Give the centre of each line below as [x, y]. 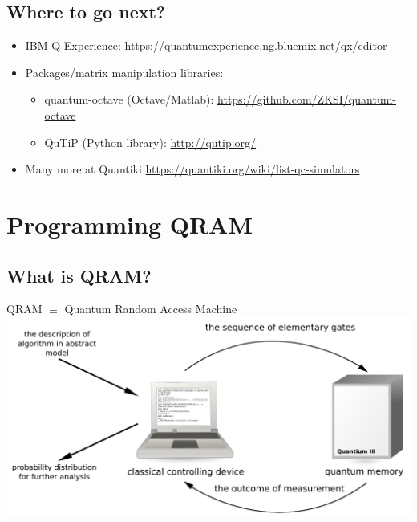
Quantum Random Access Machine [151, 309]
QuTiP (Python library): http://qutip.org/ [150, 142]
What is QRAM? [79, 275]
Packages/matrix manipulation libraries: [124, 72]
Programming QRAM [130, 224]
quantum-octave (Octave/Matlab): [129, 99]
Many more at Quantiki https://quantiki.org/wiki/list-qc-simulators [192, 169]
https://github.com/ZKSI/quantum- [307, 99]
